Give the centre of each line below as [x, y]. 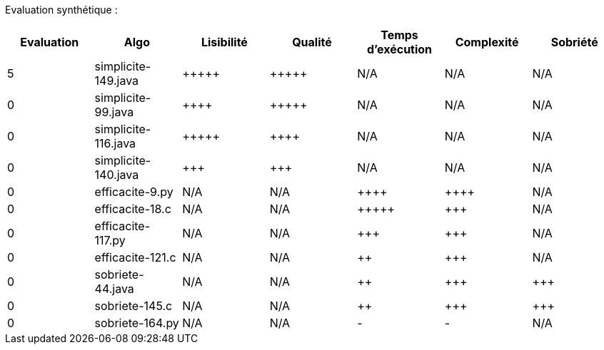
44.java [114, 289]
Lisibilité [224, 42]
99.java [114, 112]
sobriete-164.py [137, 323]
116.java [115, 143]
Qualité [312, 42]
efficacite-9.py [134, 192]
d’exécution [399, 49]
